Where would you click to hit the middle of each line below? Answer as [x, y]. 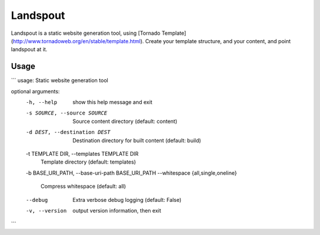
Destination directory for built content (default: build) [137, 140]
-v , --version [46, 210]
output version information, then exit [117, 210]
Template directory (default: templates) [88, 162]
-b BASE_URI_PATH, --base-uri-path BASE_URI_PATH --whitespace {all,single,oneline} [131, 173]
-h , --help [41, 102]
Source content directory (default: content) [125, 121]
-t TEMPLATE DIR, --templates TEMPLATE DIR [82, 154]
